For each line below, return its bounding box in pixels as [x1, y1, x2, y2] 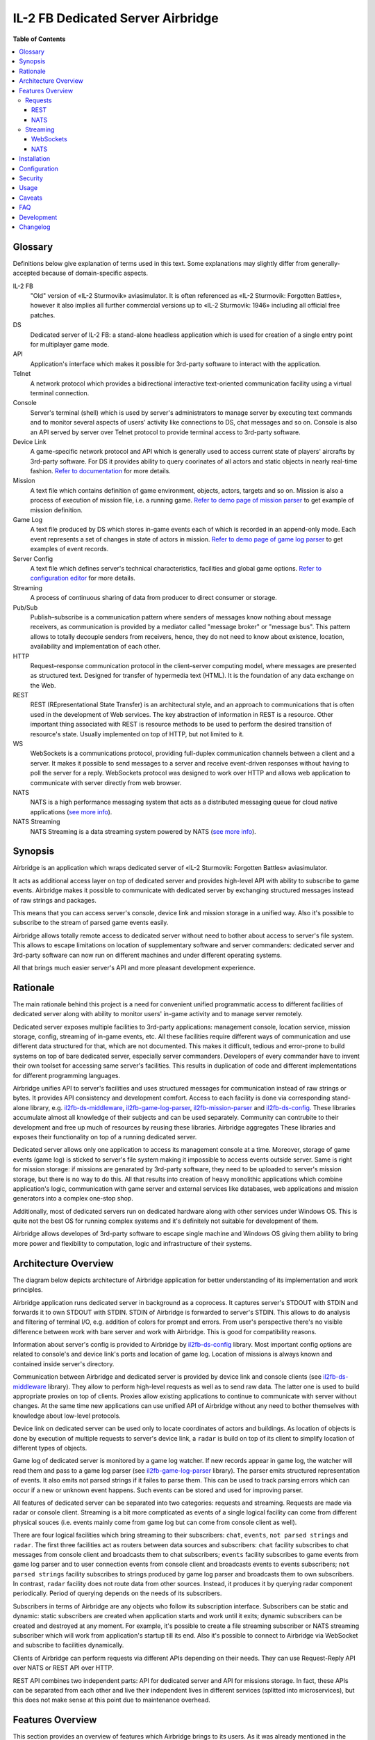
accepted [12, 269, 40, 278]
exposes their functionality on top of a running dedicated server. [12, 1132, 197, 1141]
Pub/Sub [12, 603, 38, 612]
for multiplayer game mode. [30, 340, 110, 348]
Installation [19, 155, 51, 163]
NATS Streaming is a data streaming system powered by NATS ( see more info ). [30, 827, 256, 835]
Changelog [19, 223, 51, 231]
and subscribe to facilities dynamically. [12, 1641, 124, 1650]
